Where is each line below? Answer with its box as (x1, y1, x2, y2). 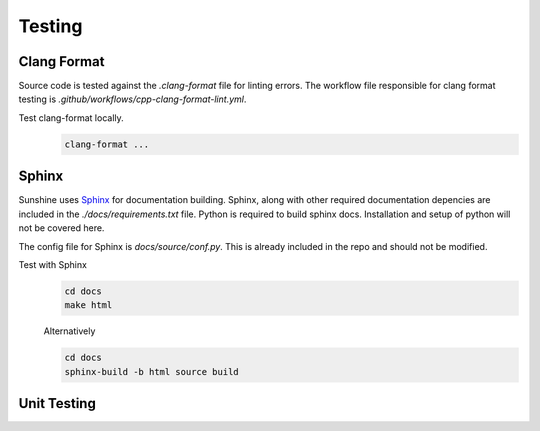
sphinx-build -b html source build (64, 366, 239, 377)
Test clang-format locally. (18, 111, 124, 124)
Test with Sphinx (18, 258, 87, 270)
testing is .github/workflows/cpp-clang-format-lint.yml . (18, 93, 247, 105)
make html (64, 300, 113, 311)
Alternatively (43, 325, 96, 337)
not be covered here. (18, 222, 105, 234)
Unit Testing (18, 395, 97, 412)
